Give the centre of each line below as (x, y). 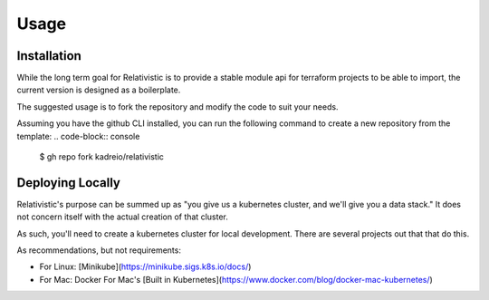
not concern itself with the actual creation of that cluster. (122, 217)
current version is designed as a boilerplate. (99, 90)
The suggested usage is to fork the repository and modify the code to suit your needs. (177, 106)
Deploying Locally (69, 183)
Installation (49, 56)
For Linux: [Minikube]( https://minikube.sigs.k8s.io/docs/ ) (145, 266)
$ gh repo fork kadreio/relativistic (102, 157)
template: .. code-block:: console (78, 136)
